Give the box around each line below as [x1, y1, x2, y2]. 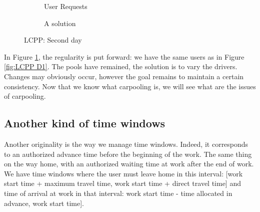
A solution [44, 18, 76, 28]
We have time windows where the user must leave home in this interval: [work [4, 168, 243, 178]
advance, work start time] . [4, 197, 84, 208]
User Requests [44, 1, 87, 11]
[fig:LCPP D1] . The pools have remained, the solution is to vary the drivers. [4, 61, 237, 72]
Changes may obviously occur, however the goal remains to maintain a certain [4, 71, 244, 81]
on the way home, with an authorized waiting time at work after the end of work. [4, 158, 254, 169]
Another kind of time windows [4, 115, 165, 131]
